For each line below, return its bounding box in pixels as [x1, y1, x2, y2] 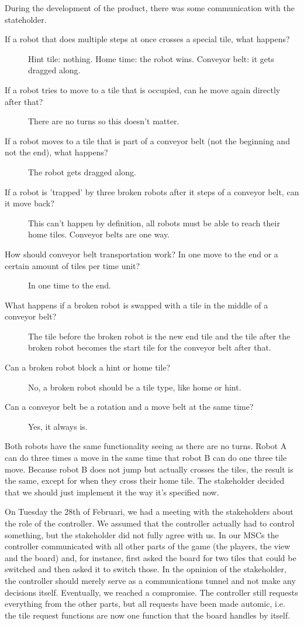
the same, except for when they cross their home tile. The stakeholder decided [5, 474, 285, 487]
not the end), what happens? [5, 146, 108, 158]
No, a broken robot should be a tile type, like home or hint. [28, 381, 241, 393]
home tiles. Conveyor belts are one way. [28, 228, 170, 240]
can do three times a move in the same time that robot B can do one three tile [5, 451, 287, 464]
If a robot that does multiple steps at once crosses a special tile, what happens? [5, 33, 290, 45]
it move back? [5, 197, 54, 209]
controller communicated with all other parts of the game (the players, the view [5, 540, 291, 552]
